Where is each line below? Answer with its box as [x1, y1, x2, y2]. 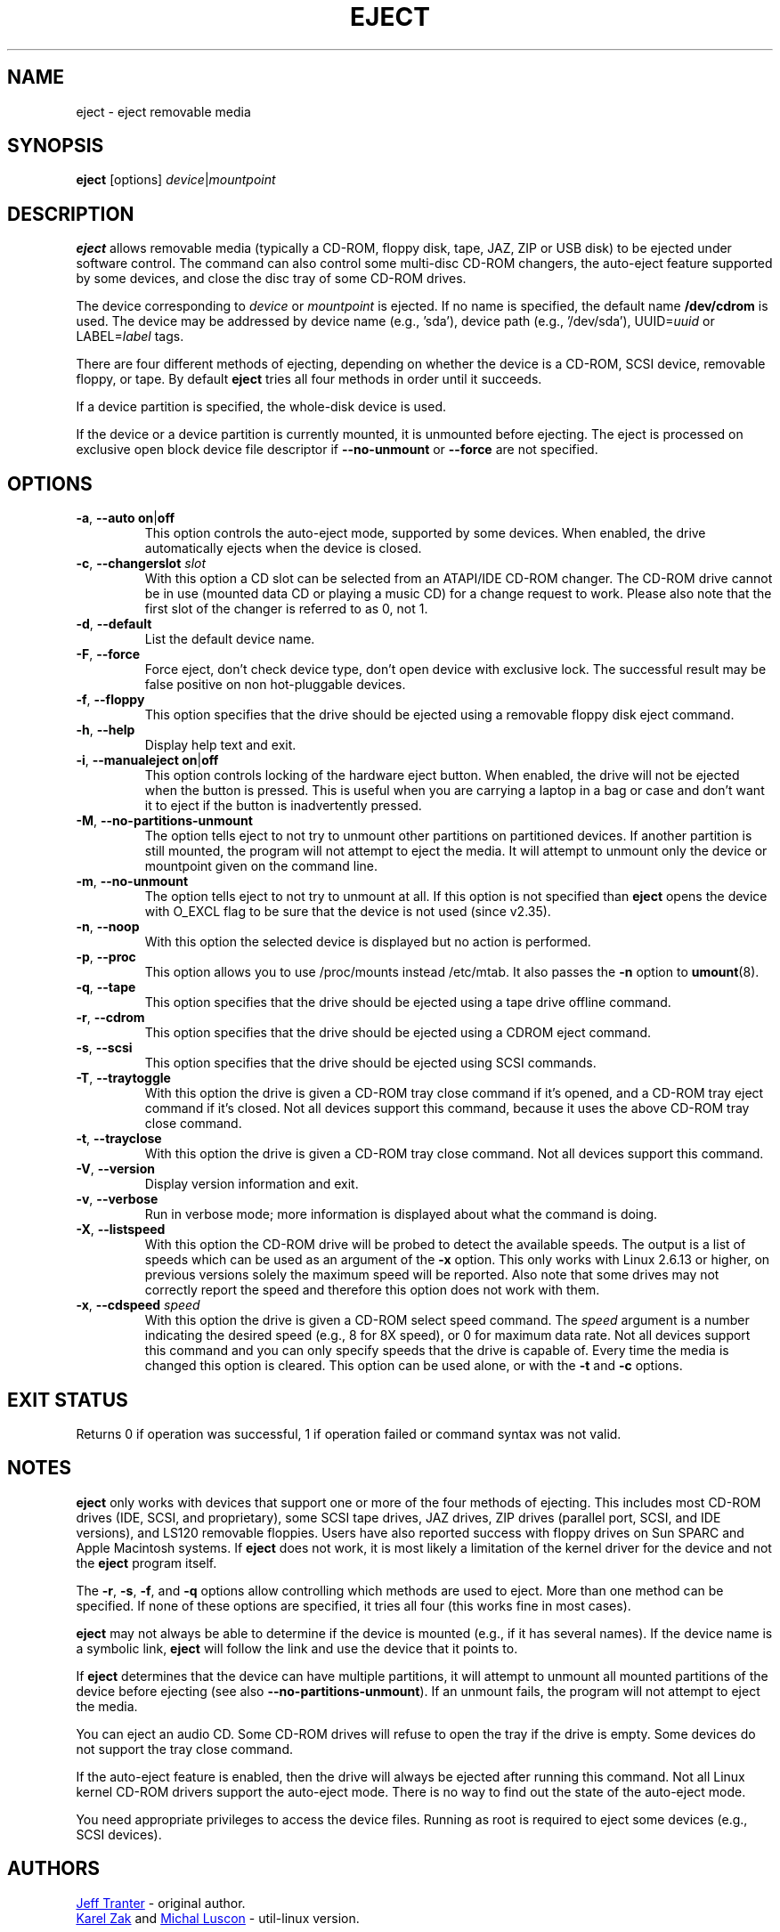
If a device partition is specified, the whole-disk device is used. [76, 399, 447, 415]
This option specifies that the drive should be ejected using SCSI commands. [144, 1055, 597, 1071]
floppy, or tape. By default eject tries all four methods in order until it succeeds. [76, 371, 542, 387]
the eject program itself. [76, 1555, 217, 1571]
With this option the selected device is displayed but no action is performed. [144, 934, 591, 950]
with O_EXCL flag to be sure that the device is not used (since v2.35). [144, 904, 551, 920]
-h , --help [76, 722, 135, 738]
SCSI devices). [76, 1826, 162, 1842]
